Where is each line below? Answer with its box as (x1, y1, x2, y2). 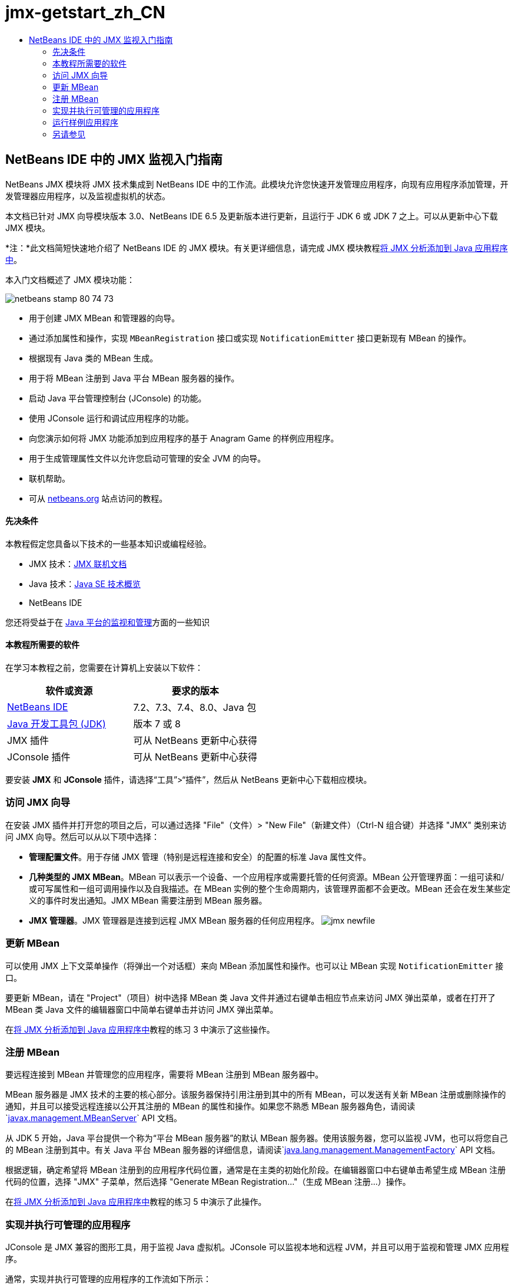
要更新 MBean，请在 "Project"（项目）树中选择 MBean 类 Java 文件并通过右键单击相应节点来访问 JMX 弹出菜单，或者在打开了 (5, 992, 496, 1003)
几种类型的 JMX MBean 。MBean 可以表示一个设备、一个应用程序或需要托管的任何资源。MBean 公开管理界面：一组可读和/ (29, 871, 504, 882)
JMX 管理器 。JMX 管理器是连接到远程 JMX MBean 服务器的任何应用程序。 (29, 915, 320, 925)
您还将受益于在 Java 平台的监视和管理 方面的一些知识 (5, 617, 210, 627)
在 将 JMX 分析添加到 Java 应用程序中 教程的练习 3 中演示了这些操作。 (5, 1024, 275, 1034)
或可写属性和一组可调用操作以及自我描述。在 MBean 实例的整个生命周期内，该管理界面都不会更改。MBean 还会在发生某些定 (29, 883, 511, 894)
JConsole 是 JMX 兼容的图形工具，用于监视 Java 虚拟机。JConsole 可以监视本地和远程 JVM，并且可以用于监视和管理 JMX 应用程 (5, 1242, 509, 1253)
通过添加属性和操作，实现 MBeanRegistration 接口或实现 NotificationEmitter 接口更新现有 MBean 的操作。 (29, 332, 471, 343)
